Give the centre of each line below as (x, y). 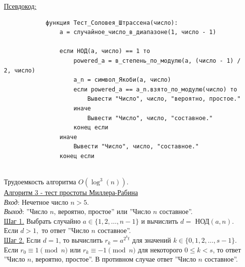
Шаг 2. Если (22, 240)
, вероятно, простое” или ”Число (102, 211)
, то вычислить (81, 240)
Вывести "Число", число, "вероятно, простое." (164, 99)
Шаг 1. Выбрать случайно (42, 221)
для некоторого (160, 249)
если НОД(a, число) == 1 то (105, 51)
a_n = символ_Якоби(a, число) (122, 80)
